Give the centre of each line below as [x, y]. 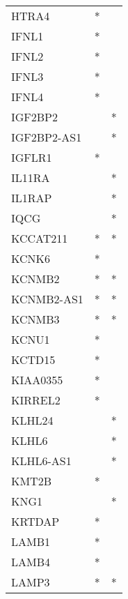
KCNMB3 [35, 319]
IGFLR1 [32, 157]
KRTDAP [35, 521]
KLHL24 [32, 420]
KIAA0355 [37, 380]
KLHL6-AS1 [41, 461]
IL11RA [31, 177]
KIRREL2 [36, 400]
